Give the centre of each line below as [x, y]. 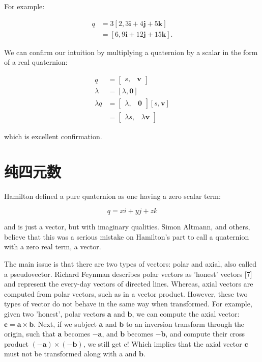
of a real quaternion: [36, 62]
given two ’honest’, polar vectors [55, 314]
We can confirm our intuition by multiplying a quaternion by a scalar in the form [131, 52]
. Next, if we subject [65, 324]
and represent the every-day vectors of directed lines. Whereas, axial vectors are [129, 284]
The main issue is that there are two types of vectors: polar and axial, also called [130, 264]
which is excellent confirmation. [53, 136]
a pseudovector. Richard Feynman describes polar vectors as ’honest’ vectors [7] [128, 274]
